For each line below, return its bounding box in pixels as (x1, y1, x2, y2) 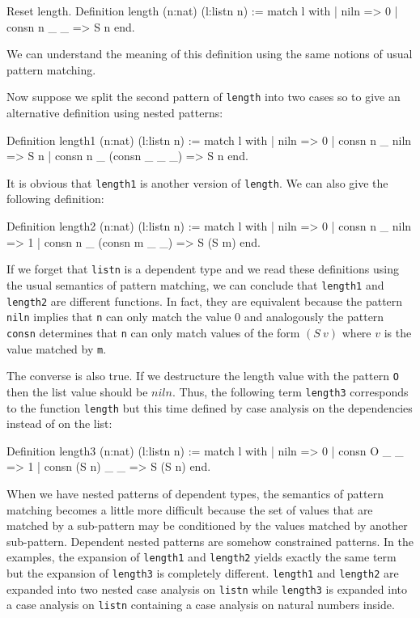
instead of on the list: (6, 415, 112, 432)
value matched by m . (6, 340, 107, 357)
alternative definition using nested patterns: (6, 104, 223, 121)
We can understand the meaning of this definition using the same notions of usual (6, 45, 413, 62)
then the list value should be (6, 383, 148, 400)
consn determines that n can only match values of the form (6, 324, 300, 341)
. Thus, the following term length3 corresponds (172, 383, 409, 400)
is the (384, 324, 412, 341)
